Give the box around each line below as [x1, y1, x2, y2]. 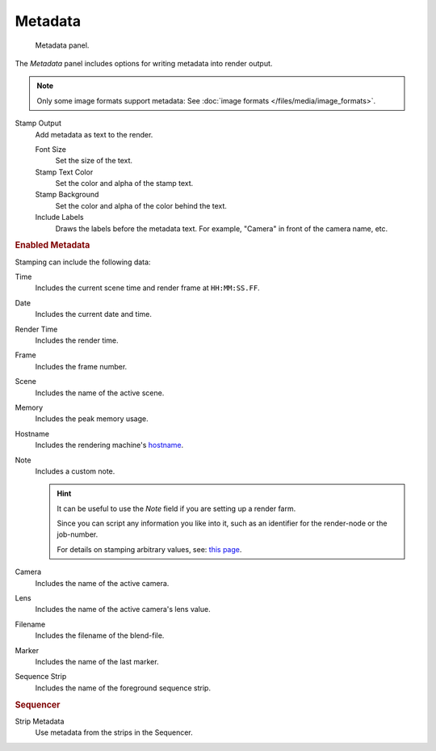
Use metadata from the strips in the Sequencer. [35, 728, 193, 737]
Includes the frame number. [35, 361, 128, 371]
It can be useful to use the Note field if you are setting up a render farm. [57, 504, 296, 513]
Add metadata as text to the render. [35, 129, 153, 139]
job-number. [57, 529, 99, 539]
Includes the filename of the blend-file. [35, 631, 165, 640]
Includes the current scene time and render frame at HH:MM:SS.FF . [35, 283, 260, 293]
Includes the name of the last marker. [35, 657, 159, 666]
